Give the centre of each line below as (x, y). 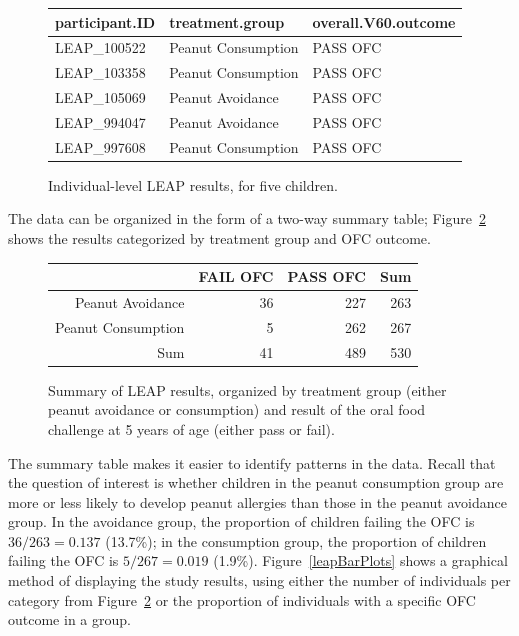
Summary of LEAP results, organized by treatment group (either (247, 389)
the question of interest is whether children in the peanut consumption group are (256, 482)
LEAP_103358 (100, 72)
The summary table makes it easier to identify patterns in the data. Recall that (252, 462)
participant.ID (105, 21)
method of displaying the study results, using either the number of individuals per (259, 580)
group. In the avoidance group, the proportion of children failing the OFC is (241, 521)
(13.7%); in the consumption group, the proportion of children (296, 540)
